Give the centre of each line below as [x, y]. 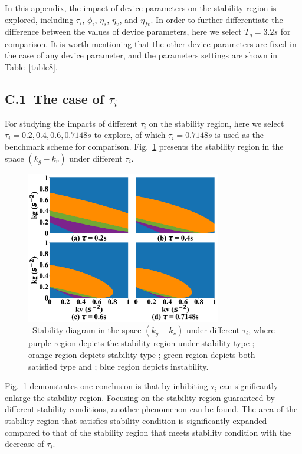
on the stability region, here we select [216, 123]
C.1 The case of [55, 99]
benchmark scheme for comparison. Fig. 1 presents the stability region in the [144, 147]
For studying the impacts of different [71, 123]
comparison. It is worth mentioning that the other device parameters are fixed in [151, 43]
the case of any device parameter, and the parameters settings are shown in [141, 55]
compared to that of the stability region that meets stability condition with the [148, 432]
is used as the [239, 135]
